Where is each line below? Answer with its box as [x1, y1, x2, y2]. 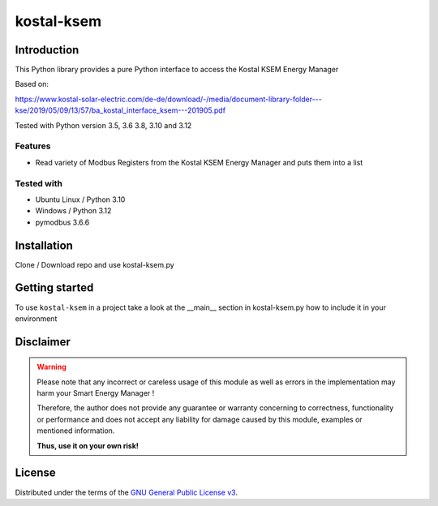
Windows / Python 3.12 [35, 206, 112, 216]
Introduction [15, 43, 79, 57]
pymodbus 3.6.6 [35, 217, 90, 227]
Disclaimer [15, 335, 71, 349]
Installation [15, 238, 73, 252]
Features [15, 140, 51, 152]
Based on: [15, 79, 49, 89]
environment [15, 313, 58, 324]
